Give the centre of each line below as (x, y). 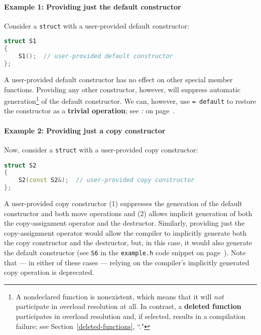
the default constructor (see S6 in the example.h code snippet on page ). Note (125, 252)
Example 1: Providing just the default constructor (93, 6)
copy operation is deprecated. (49, 272)
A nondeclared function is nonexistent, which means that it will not (120, 296)
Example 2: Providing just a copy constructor (85, 130)
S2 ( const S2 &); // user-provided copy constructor (106, 180)
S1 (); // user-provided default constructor (96, 56)
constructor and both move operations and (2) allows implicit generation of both (128, 213)
